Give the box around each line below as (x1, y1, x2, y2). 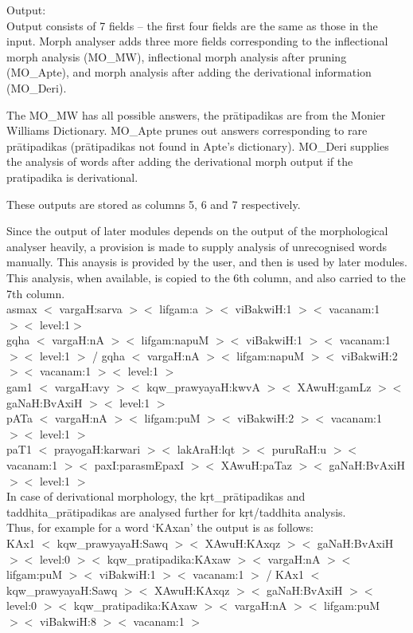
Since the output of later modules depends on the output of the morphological (6, 222, 388, 239)
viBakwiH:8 (39, 612, 96, 629)
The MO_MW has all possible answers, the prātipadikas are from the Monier (6, 106, 386, 123)
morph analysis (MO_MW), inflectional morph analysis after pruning (6, 48, 347, 65)
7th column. (6, 285, 65, 301)
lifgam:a (159, 301, 198, 317)
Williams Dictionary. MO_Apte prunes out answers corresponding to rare (6, 122, 368, 139)
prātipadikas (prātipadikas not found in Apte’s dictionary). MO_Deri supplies (6, 137, 389, 154)
